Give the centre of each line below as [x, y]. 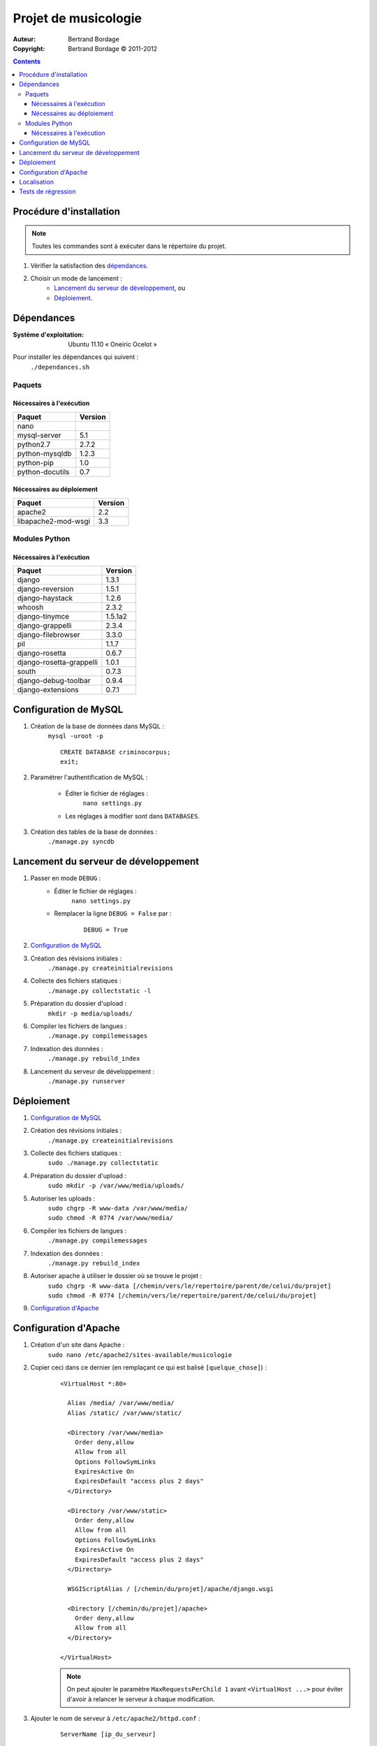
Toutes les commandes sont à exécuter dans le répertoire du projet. [129, 246]
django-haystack [45, 599]
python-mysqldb [45, 453]
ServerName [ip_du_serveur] [108, 1734]
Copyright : [29, 48]
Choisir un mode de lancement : [76, 278]
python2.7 [34, 444]
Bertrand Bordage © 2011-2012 [113, 48]
